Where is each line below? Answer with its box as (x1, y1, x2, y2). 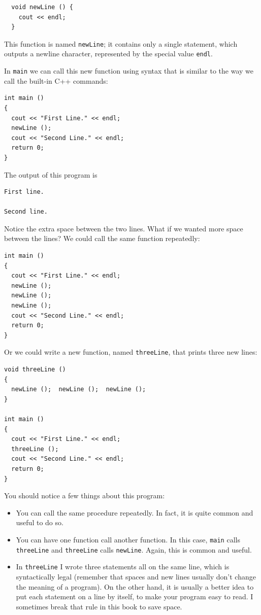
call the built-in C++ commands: (4, 75, 108, 86)
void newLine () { (11, 4, 74, 11)
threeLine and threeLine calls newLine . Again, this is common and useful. (16, 544, 252, 555)
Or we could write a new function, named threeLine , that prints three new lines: (4, 347, 257, 357)
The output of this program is (4, 169, 97, 180)
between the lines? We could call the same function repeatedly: (4, 233, 200, 244)
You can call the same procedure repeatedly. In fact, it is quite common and (16, 507, 253, 518)
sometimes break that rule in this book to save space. (16, 601, 182, 611)
